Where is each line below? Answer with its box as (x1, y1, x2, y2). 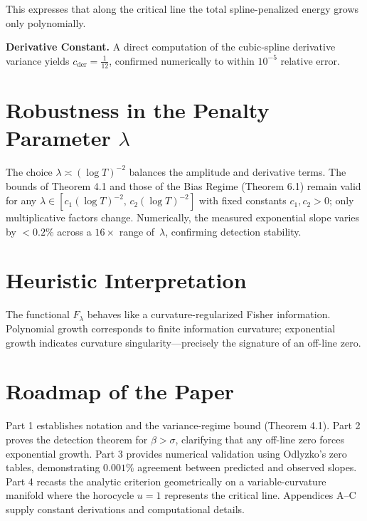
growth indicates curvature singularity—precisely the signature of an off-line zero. (6, 335, 361, 349)
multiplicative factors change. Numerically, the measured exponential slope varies (6, 210, 360, 225)
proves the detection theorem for (6, 431, 148, 446)
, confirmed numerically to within (109, 53, 255, 68)
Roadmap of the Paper (6, 377, 235, 406)
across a (57, 223, 92, 238)
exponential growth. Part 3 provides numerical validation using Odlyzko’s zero (6, 446, 347, 461)
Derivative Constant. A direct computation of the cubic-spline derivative (6, 39, 336, 54)
